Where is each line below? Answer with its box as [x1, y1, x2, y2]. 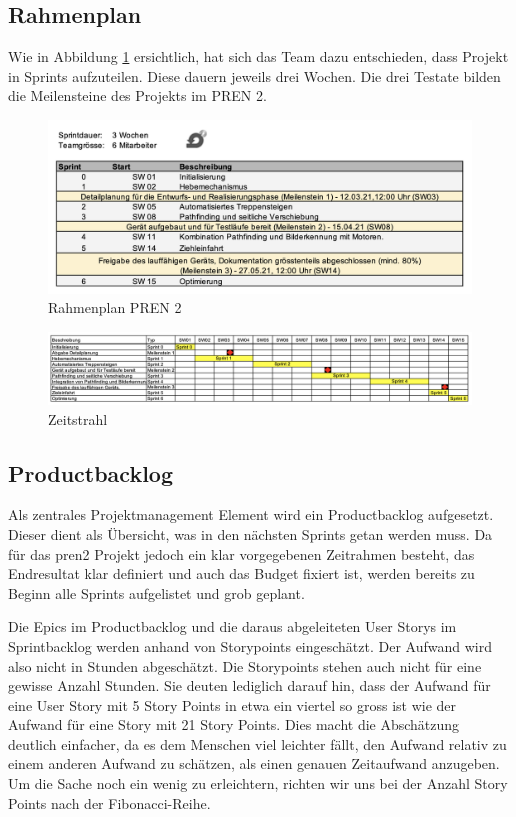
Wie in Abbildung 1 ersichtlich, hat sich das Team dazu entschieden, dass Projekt [8, 46, 509, 67]
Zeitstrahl [48, 408, 108, 429]
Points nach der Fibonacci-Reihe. [8, 792, 211, 813]
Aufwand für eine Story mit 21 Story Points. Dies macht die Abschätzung [8, 714, 460, 735]
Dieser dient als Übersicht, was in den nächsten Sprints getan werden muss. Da [8, 523, 493, 544]
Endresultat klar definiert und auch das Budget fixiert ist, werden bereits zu [8, 563, 475, 584]
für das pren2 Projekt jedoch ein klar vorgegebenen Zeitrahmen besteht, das [8, 543, 475, 564]
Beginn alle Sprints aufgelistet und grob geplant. [8, 582, 305, 603]
